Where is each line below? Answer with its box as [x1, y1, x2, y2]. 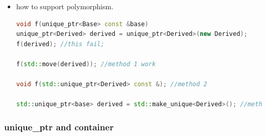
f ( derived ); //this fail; [16, 40, 105, 48]
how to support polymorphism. [16, 1, 114, 11]
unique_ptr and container [4, 120, 114, 133]
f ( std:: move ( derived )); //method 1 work [16, 60, 156, 68]
